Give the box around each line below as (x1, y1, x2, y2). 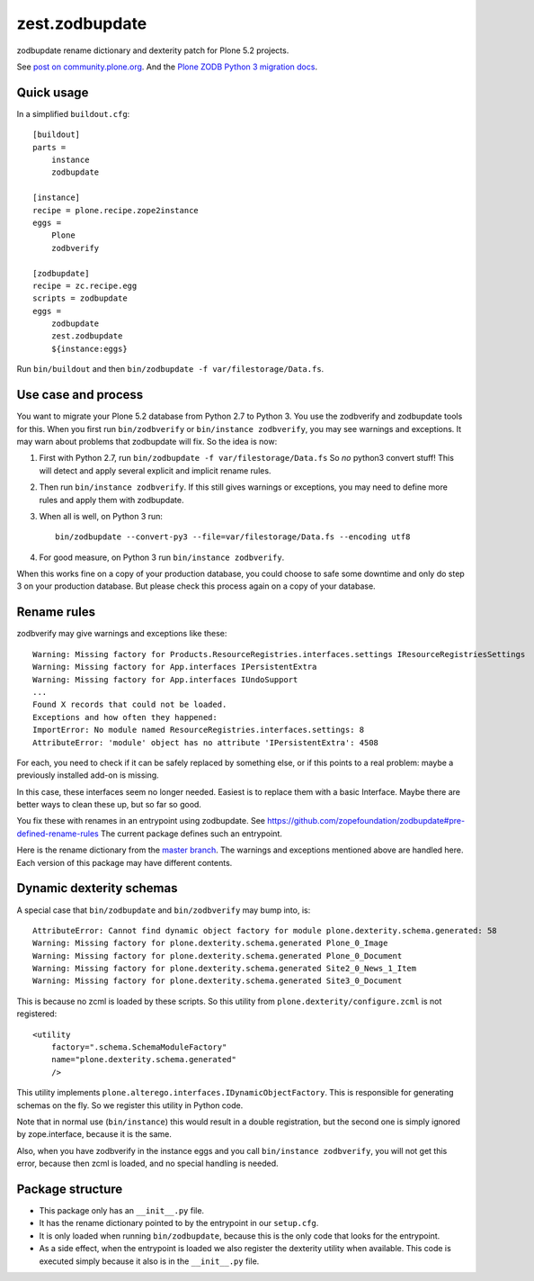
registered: (16, 1008, 58, 1019)
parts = (32, 142, 67, 152)
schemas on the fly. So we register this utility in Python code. (16, 1099, 244, 1111)
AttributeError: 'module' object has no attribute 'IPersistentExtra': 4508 (32, 737, 379, 747)
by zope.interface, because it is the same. (16, 1129, 173, 1140)
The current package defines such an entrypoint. (100, 828, 282, 839)
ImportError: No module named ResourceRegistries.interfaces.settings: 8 (32, 725, 365, 735)
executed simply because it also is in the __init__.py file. (39, 1256, 260, 1267)
